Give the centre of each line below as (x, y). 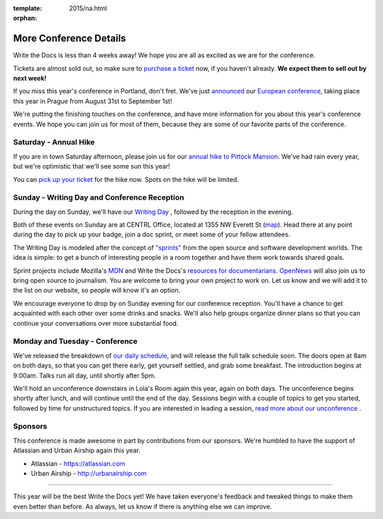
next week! (30, 79)
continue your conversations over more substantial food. (96, 323)
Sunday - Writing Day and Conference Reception (99, 198)
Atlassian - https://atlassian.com (78, 463)
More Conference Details (70, 39)
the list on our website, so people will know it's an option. (97, 290)
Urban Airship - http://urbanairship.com (89, 474)
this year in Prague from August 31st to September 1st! (93, 101)
